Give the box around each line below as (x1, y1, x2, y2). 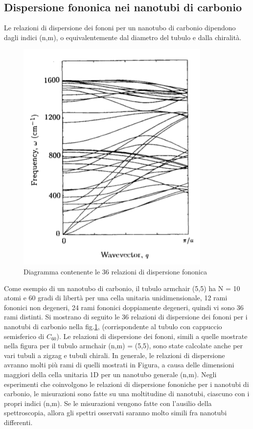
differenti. (4, 417, 33, 427)
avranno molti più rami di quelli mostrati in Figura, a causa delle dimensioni (4, 360, 234, 370)
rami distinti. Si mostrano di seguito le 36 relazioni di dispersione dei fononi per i (4, 312, 248, 322)
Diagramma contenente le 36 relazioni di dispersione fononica (23, 266, 207, 276)
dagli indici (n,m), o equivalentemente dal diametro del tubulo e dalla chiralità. (4, 32, 242, 42)
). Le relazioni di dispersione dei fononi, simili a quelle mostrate (56, 331, 248, 341)
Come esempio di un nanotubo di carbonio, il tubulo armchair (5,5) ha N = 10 (4, 283, 240, 293)
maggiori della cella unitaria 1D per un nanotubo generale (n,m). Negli (4, 369, 217, 379)
